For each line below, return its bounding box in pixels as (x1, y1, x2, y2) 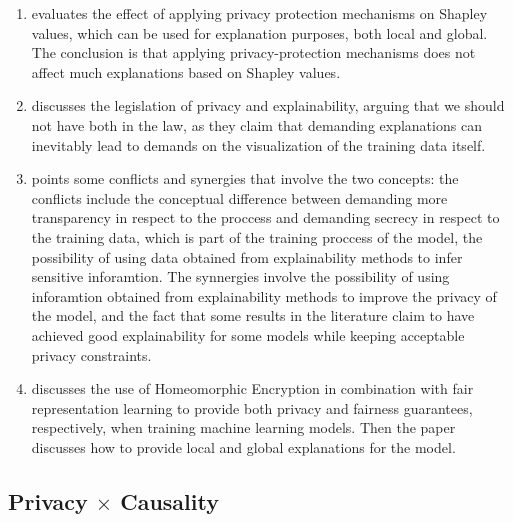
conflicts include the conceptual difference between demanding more (31, 187, 448, 208)
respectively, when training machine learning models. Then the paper (31, 417, 456, 438)
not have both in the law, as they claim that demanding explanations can (31, 114, 482, 135)
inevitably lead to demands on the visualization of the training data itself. (31, 134, 486, 155)
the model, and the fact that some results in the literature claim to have (31, 305, 475, 326)
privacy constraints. (31, 344, 152, 365)
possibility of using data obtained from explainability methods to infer (31, 246, 463, 267)
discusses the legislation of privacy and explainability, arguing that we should (31, 95, 505, 116)
